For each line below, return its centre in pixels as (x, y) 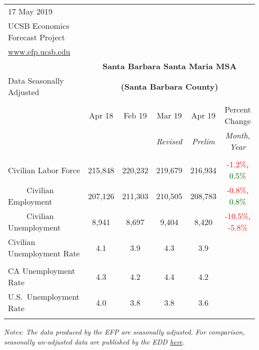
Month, (238, 135)
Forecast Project (37, 37)
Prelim (203, 141)
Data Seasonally (36, 80)
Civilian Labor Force (44, 170)
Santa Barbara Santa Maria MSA (170, 66)
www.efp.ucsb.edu (39, 52)
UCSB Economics (39, 26)
